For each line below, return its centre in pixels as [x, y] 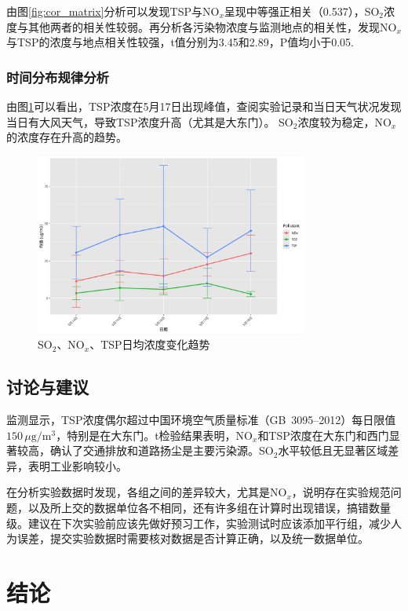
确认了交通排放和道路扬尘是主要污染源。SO [162, 450]
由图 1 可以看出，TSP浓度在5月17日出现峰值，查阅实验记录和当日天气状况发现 [204, 106]
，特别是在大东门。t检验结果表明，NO [154, 435]
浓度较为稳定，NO [344, 121]
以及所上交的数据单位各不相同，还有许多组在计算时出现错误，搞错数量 [209, 508]
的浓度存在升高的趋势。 [67, 137]
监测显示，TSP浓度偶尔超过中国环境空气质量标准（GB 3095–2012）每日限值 [201, 420]
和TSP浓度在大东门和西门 [323, 435]
